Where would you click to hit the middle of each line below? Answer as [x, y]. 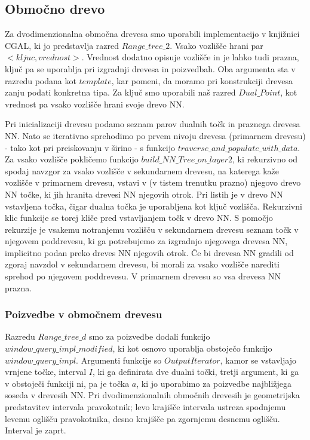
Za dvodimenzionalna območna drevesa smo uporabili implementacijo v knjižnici [152, 34]
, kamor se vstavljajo [258, 360]
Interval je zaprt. [36, 430]
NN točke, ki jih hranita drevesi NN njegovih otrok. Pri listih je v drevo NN [144, 194]
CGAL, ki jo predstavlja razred [62, 45]
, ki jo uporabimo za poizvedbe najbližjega [214, 383]
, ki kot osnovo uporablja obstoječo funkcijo [192, 348]
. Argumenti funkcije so [119, 360]
